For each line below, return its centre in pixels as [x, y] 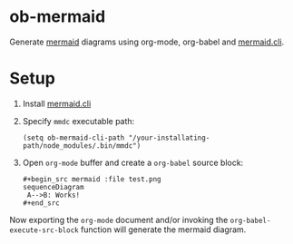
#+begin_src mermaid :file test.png [92, 179]
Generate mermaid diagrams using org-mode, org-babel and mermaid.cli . [147, 42]
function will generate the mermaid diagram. [163, 229]
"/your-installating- [169, 138]
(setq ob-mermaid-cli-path [73, 138]
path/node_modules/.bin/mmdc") [82, 146]
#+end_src [41, 203]
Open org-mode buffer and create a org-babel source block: [133, 162]
